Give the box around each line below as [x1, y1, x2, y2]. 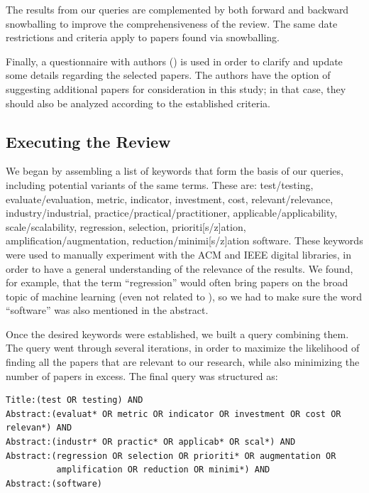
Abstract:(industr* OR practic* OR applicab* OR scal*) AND [6, 437, 296, 448]
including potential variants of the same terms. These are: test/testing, [6, 177, 314, 192]
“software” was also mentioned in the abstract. [6, 303, 209, 318]
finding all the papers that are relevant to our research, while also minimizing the [6, 354, 360, 369]
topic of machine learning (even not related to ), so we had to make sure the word [6, 288, 362, 303]
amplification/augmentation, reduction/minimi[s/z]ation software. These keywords [6, 233, 363, 248]
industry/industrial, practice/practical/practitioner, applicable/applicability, [6, 205, 338, 220]
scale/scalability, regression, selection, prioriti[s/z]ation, [6, 219, 246, 234]
